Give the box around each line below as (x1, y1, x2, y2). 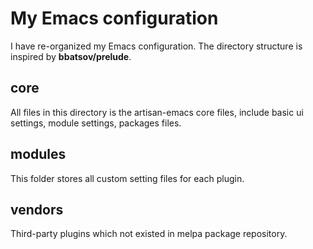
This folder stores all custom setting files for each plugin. (10, 172, 245, 184)
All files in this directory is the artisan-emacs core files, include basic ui (10, 106, 304, 118)
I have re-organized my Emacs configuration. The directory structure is (10, 40, 303, 52)
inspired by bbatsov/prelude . (10, 50, 132, 62)
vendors (10, 201, 64, 218)
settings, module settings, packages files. (10, 117, 182, 129)
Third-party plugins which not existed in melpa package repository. (10, 228, 288, 240)
